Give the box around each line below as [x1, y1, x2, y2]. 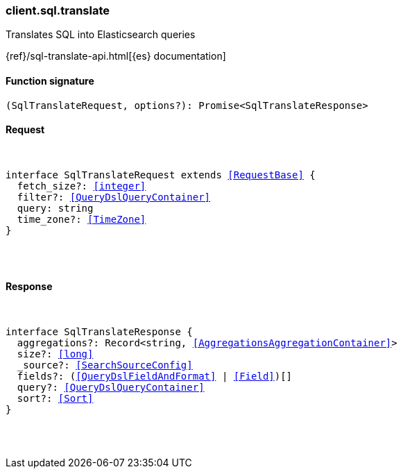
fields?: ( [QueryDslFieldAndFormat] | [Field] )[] [17, 371, 293, 382]
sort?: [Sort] [17, 393, 94, 405]
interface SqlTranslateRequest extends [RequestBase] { [6, 169, 316, 180]
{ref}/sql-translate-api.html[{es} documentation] [6, 50, 226, 62]
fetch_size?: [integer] [17, 180, 146, 192]
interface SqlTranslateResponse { [6, 326, 193, 338]
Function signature [6, 74, 94, 87]
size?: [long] [17, 348, 94, 360]
